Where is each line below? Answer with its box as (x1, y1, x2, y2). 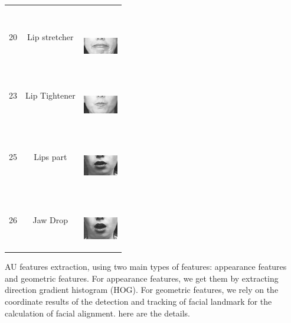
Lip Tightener (25, 89, 76, 102)
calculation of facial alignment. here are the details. (5, 306, 190, 319)
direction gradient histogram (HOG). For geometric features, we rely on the (5, 283, 279, 296)
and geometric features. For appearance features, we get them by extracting (5, 272, 279, 284)
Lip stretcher (27, 30, 74, 43)
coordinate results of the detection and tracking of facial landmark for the (5, 295, 272, 308)
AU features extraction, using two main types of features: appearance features (5, 260, 287, 273)
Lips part (34, 150, 67, 162)
